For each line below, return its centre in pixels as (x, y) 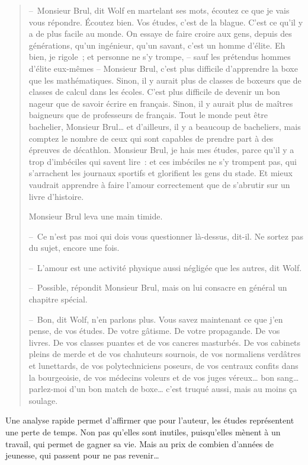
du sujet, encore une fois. (74, 248)
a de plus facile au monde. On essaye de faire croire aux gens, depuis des (160, 34)
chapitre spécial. (58, 299)
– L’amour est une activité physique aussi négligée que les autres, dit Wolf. (165, 267)
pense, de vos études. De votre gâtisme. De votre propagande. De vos (154, 331)
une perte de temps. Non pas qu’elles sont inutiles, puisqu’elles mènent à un (143, 432)
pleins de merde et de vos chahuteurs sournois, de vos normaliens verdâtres (165, 354)
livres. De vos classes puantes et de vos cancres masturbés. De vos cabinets (165, 342)
